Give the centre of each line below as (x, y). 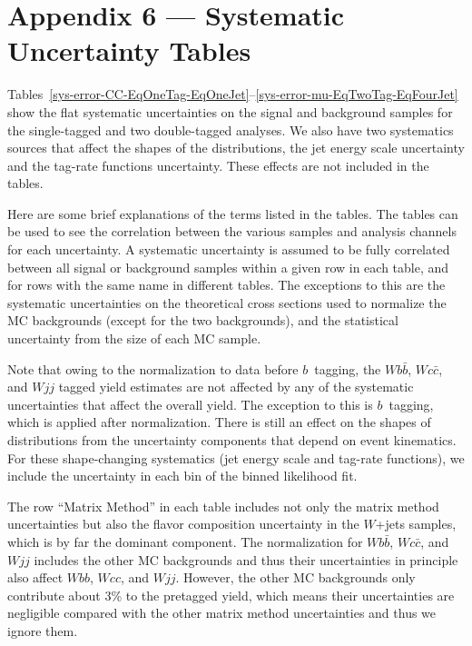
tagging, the (348, 368)
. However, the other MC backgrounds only (295, 577)
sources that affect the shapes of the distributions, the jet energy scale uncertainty (236, 148)
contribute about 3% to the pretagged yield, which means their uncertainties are (231, 595)
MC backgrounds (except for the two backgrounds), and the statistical (203, 320)
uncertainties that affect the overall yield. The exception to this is (190, 404)
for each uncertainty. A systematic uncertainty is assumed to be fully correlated (229, 249)
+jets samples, (416, 524)
